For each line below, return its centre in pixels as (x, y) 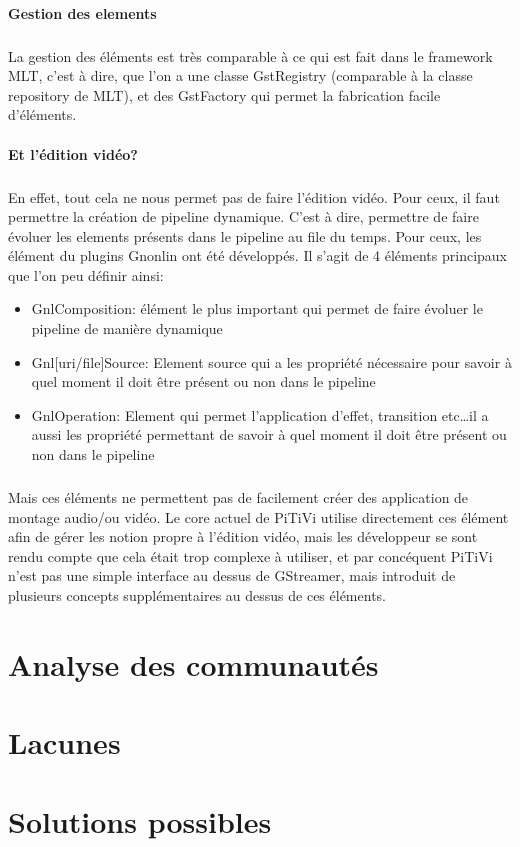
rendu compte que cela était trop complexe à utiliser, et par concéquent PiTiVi (250, 555)
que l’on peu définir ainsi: (86, 274)
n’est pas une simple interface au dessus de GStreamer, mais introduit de (232, 575)
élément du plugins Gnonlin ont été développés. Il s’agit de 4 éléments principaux (257, 255)
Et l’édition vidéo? (73, 153)
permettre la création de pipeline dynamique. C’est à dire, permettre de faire (243, 216)
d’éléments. (42, 114)
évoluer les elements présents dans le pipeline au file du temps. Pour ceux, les (245, 235)
